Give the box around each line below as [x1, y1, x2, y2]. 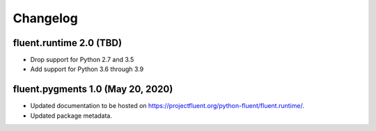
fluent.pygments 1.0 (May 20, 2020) [13, 84, 173, 95]
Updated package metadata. [30, 111, 113, 120]
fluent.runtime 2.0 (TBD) [13, 37, 122, 49]
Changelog [13, 10, 78, 26]
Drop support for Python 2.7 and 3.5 [30, 56, 134, 64]
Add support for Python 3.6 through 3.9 [30, 65, 144, 73]
